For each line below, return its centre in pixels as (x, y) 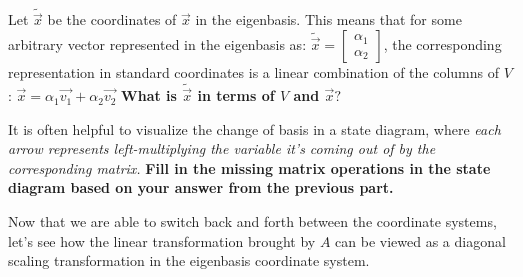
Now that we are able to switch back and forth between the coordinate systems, (252, 221)
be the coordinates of (112, 19)
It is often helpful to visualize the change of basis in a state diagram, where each (254, 128)
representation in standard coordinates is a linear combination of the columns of (253, 72)
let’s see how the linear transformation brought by (162, 240)
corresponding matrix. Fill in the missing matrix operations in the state (249, 167)
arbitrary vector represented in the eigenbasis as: (157, 44)
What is (149, 95)
